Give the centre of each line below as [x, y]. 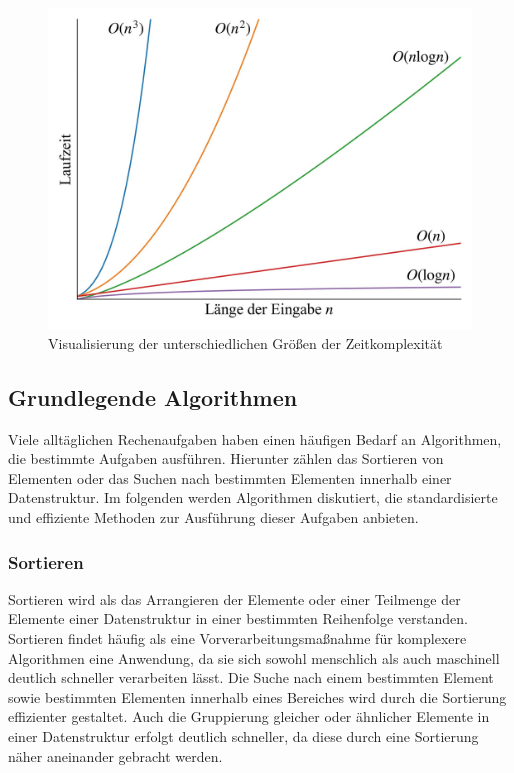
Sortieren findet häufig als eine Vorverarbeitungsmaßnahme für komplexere [237, 638]
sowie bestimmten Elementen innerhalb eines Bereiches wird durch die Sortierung [257, 696]
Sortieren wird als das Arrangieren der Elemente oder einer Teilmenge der [234, 598]
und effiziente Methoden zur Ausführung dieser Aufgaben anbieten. [213, 517]
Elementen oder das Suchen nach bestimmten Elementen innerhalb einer [230, 477]
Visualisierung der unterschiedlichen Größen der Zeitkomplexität [245, 342]
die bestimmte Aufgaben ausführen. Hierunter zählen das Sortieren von [226, 458]
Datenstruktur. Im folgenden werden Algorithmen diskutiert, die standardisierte [253, 497]
